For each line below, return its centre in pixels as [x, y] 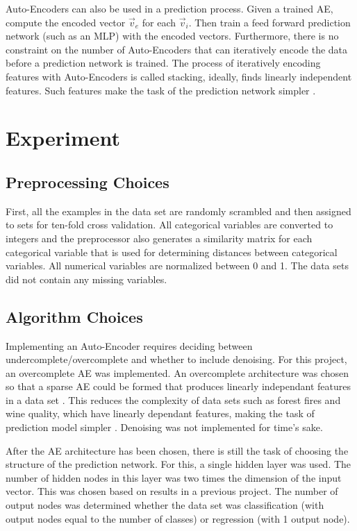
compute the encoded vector [66, 22]
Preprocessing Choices [88, 182]
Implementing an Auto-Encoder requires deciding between [129, 345]
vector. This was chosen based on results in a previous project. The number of [172, 491]
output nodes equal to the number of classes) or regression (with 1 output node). [178, 518]
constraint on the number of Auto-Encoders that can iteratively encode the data [177, 49]
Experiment [63, 138]
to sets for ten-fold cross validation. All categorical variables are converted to [169, 225]
